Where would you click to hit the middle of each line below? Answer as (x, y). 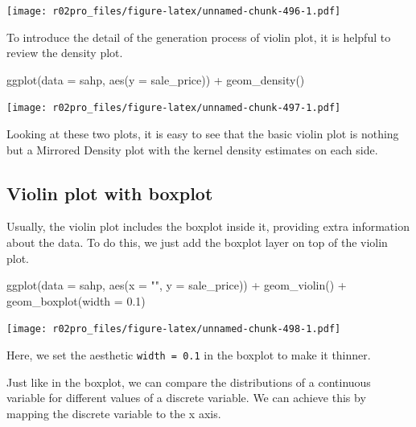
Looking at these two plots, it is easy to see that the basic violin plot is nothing (203, 134)
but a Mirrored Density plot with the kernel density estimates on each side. (192, 149)
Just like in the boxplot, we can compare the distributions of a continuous (189, 382)
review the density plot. (65, 53)
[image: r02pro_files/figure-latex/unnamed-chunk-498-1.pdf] (174, 329)
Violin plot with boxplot (110, 193)
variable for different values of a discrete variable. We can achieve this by (186, 398)
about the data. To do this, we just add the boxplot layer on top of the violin (197, 242)
